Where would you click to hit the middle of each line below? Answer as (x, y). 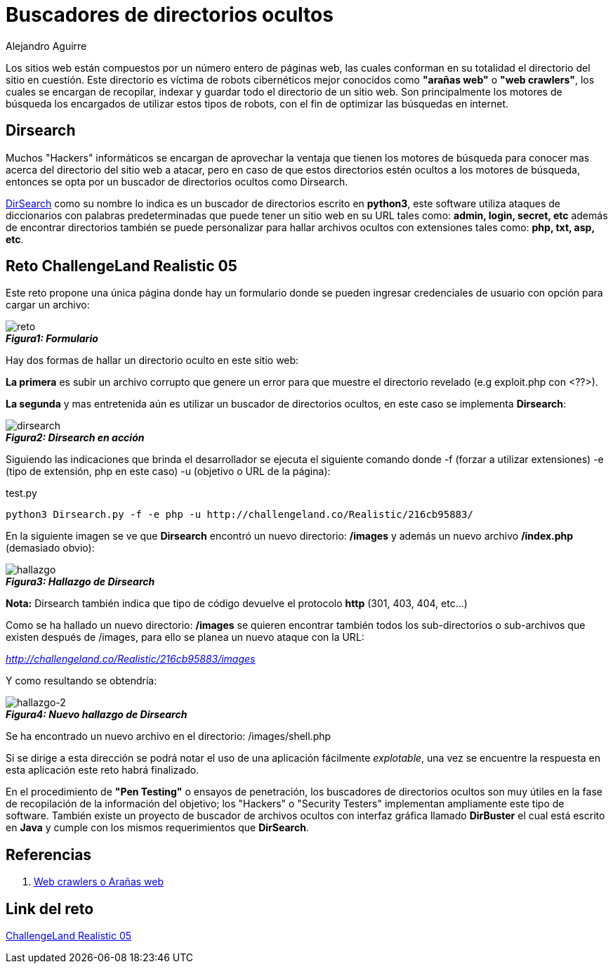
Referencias (49, 854)
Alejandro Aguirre (46, 46)
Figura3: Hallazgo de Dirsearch (80, 582)
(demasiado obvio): (50, 548)
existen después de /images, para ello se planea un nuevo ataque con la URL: (185, 637)
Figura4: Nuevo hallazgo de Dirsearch (97, 715)
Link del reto (50, 909)
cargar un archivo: (48, 305)
